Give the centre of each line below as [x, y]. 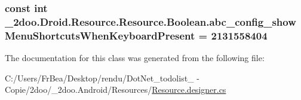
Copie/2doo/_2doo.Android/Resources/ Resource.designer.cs [116, 90]
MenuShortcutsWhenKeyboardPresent [100, 35]
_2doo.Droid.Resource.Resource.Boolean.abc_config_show [150, 21]
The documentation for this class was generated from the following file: [135, 58]
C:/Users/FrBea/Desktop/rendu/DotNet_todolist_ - [102, 78]
